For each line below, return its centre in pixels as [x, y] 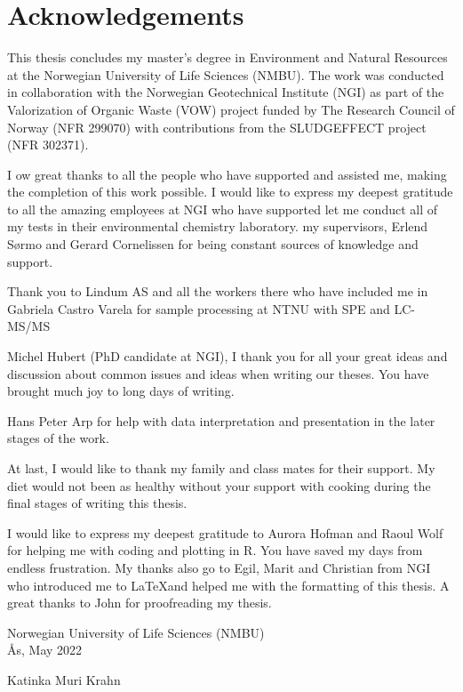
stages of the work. [58, 438]
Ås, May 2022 [45, 650]
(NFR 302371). [48, 145]
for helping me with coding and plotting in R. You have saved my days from [215, 550]
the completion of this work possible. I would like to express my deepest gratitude [230, 192]
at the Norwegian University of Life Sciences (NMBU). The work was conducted [226, 74]
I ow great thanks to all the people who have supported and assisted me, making [227, 174]
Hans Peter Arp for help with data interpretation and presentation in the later [221, 420]
